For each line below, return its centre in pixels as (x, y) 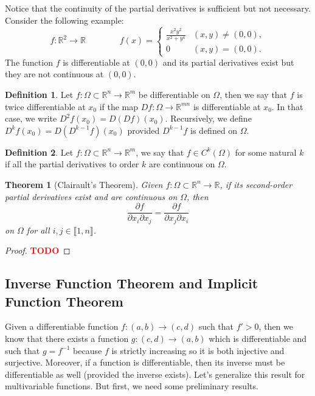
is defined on (214, 130)
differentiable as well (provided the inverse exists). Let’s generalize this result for (155, 374)
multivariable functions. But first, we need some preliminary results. (132, 386)
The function (29, 62)
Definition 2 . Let (39, 152)
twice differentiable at (45, 106)
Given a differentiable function (62, 326)
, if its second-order (256, 184)
